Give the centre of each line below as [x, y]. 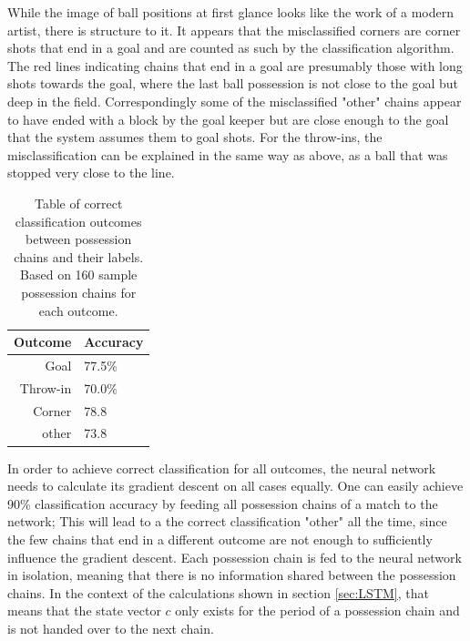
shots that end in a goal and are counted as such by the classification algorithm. [231, 48]
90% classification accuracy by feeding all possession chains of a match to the [223, 503]
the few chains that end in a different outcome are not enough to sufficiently [220, 539]
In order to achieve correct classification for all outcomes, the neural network [222, 468]
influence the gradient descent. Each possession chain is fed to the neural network [235, 557]
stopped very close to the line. [91, 173]
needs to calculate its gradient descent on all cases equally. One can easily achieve [235, 486]
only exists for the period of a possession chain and [317, 610]
